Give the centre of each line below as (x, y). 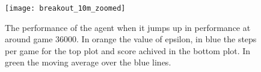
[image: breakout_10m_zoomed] (65, 8)
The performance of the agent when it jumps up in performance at (128, 27)
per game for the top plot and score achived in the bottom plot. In (128, 50)
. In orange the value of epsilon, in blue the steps (167, 39)
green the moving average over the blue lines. (88, 62)
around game (29, 39)
